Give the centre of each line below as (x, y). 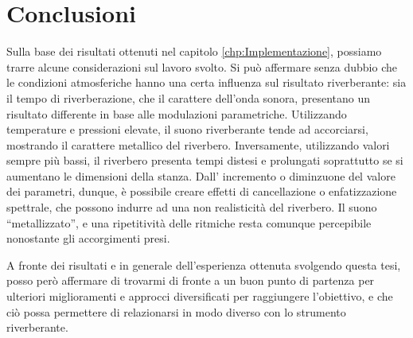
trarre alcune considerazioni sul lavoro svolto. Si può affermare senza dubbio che (202, 66)
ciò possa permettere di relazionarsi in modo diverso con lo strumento (176, 311)
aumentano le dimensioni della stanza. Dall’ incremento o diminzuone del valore (201, 175)
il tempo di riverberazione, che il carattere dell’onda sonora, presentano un (189, 97)
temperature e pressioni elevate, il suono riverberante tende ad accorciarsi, (187, 129)
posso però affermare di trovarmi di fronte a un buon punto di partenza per (191, 280)
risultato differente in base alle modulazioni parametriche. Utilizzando (177, 113)
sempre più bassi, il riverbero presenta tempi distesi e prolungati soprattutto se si (205, 160)
